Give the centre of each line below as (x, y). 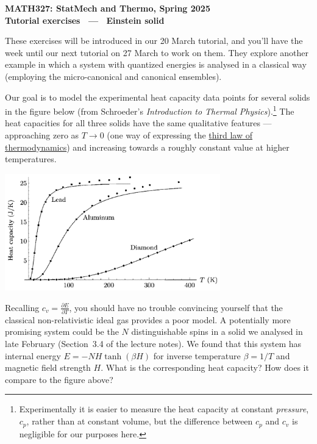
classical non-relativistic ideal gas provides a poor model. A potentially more (148, 319)
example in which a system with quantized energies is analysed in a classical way (156, 64)
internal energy (33, 355)
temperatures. (31, 159)
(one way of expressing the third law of (180, 135)
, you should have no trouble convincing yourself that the (176, 307)
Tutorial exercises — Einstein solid (85, 20)
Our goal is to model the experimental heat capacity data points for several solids (158, 97)
